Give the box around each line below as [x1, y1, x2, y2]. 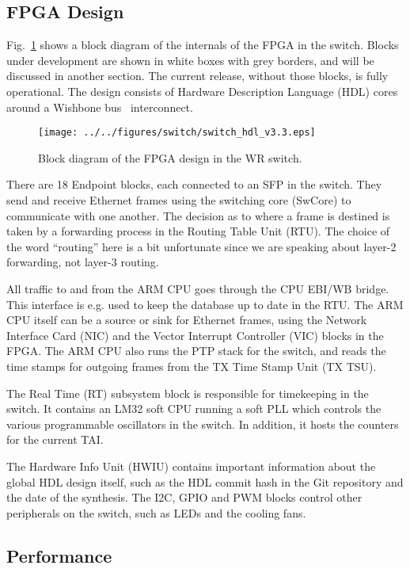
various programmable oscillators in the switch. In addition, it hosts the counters [6, 415, 399, 432]
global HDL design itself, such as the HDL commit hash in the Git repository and [6, 473, 404, 490]
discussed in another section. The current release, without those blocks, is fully [6, 67, 389, 84]
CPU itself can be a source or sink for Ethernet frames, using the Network [6, 311, 367, 328]
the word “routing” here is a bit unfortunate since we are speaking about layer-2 [6, 238, 397, 254]
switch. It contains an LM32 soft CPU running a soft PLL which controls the [6, 400, 382, 417]
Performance [6, 543, 112, 567]
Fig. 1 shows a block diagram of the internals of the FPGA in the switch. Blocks [6, 36, 399, 53]
